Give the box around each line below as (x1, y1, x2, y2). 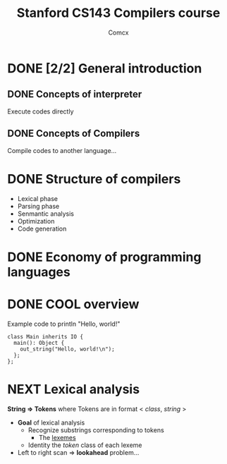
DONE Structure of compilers (7, 171, 181, 187)
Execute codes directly (7, 107, 74, 116)
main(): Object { (13, 339, 65, 346)
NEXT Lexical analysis (7, 381, 140, 397)
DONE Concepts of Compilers (7, 128, 140, 140)
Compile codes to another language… (7, 146, 117, 154)
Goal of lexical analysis (17, 418, 85, 427)
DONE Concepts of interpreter (7, 88, 142, 100)
